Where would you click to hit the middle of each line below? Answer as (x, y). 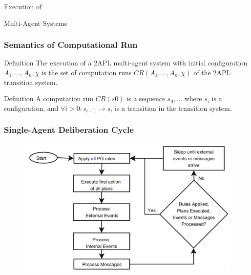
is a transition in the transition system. (173, 108)
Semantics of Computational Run (71, 45)
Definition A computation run (49, 98)
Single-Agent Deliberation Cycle (69, 130)
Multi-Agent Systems (36, 23)
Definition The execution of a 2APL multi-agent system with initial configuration (126, 63)
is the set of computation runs (87, 72)
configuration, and (31, 108)
